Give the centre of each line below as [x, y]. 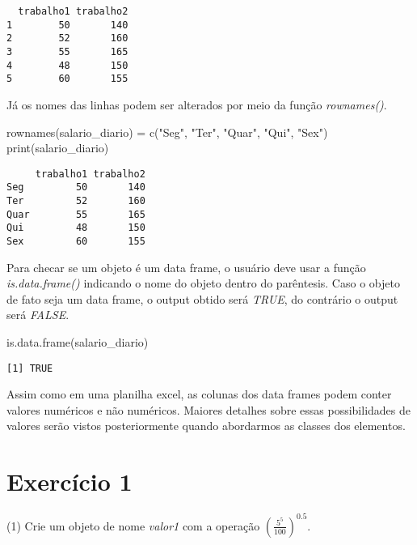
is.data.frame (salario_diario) [78, 342]
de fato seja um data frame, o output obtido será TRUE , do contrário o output [202, 298]
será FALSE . [38, 315]
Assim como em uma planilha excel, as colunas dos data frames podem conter [199, 394]
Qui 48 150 [76, 228]
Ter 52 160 [76, 201]
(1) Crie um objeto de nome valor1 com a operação [133, 525]
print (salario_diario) [58, 148]
